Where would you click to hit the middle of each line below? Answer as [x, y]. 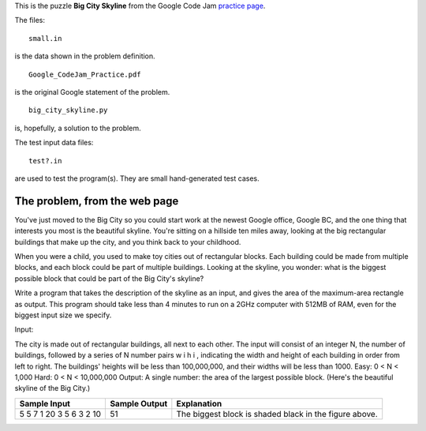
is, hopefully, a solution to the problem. [78, 128]
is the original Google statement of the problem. [92, 92]
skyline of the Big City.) [52, 388]
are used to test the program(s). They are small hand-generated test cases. [137, 178]
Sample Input [45, 403]
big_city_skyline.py [68, 110]
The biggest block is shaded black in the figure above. [277, 414]
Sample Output [139, 403]
